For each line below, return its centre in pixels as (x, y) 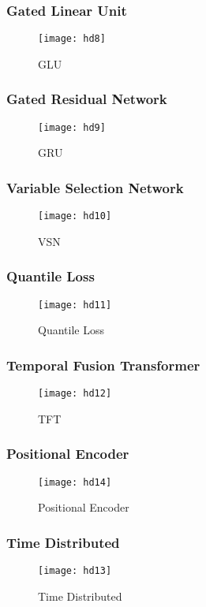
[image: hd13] (75, 571)
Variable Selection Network (95, 187)
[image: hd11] (75, 305)
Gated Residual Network (87, 99)
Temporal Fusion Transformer (103, 365)
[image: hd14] (75, 482)
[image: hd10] (75, 216)
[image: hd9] (72, 127)
